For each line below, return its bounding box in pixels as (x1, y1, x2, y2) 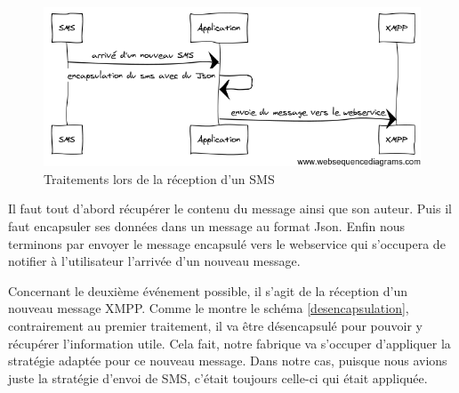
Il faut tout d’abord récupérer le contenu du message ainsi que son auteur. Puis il (8, 199, 452, 218)
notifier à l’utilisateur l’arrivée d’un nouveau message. (8, 252, 301, 270)
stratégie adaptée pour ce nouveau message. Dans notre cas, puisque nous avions (8, 351, 447, 370)
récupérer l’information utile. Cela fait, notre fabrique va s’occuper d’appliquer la (8, 333, 451, 352)
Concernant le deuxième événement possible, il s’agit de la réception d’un (8, 281, 408, 300)
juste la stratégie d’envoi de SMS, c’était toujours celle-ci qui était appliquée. (8, 368, 428, 387)
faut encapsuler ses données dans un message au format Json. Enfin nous (8, 217, 406, 236)
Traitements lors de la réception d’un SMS (44, 169, 275, 188)
